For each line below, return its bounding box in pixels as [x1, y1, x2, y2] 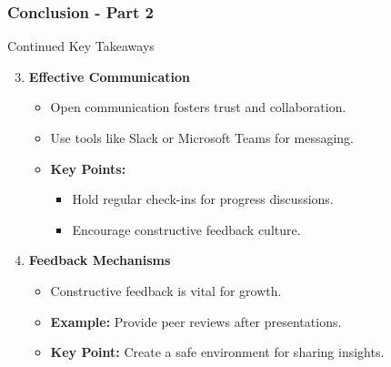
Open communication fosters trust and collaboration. [50, 97, 346, 117]
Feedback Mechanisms [28, 250, 171, 270]
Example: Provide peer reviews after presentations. [50, 311, 342, 331]
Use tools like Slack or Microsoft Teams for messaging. [50, 128, 355, 147]
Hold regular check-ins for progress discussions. [72, 189, 334, 209]
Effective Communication [28, 66, 190, 86]
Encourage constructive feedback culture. [72, 219, 301, 239]
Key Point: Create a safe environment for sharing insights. [50, 342, 385, 362]
